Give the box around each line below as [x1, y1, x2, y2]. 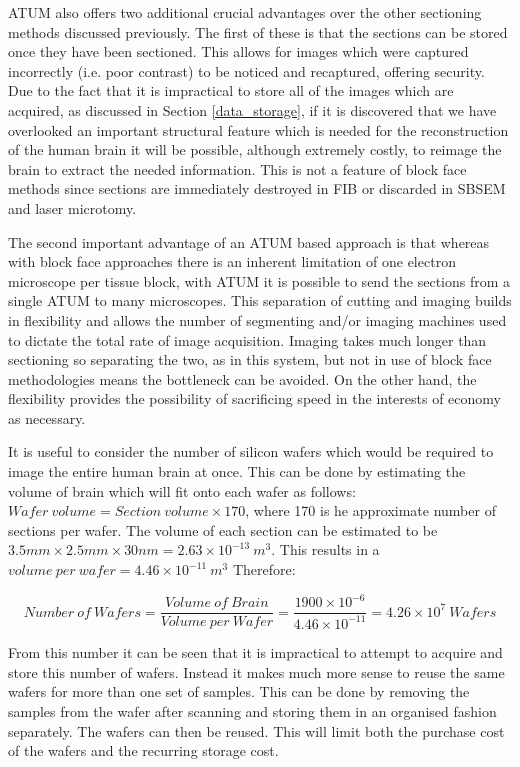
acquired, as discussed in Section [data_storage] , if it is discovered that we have [8, 99, 497, 120]
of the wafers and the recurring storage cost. [8, 740, 279, 761]
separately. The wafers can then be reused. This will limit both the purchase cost [8, 720, 505, 741]
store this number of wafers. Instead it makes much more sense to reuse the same [8, 661, 505, 682]
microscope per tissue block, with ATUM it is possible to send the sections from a [8, 270, 511, 291]
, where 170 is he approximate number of [245, 500, 496, 521]
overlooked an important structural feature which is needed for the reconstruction [8, 119, 509, 140]
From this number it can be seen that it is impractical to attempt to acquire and [8, 642, 503, 663]
